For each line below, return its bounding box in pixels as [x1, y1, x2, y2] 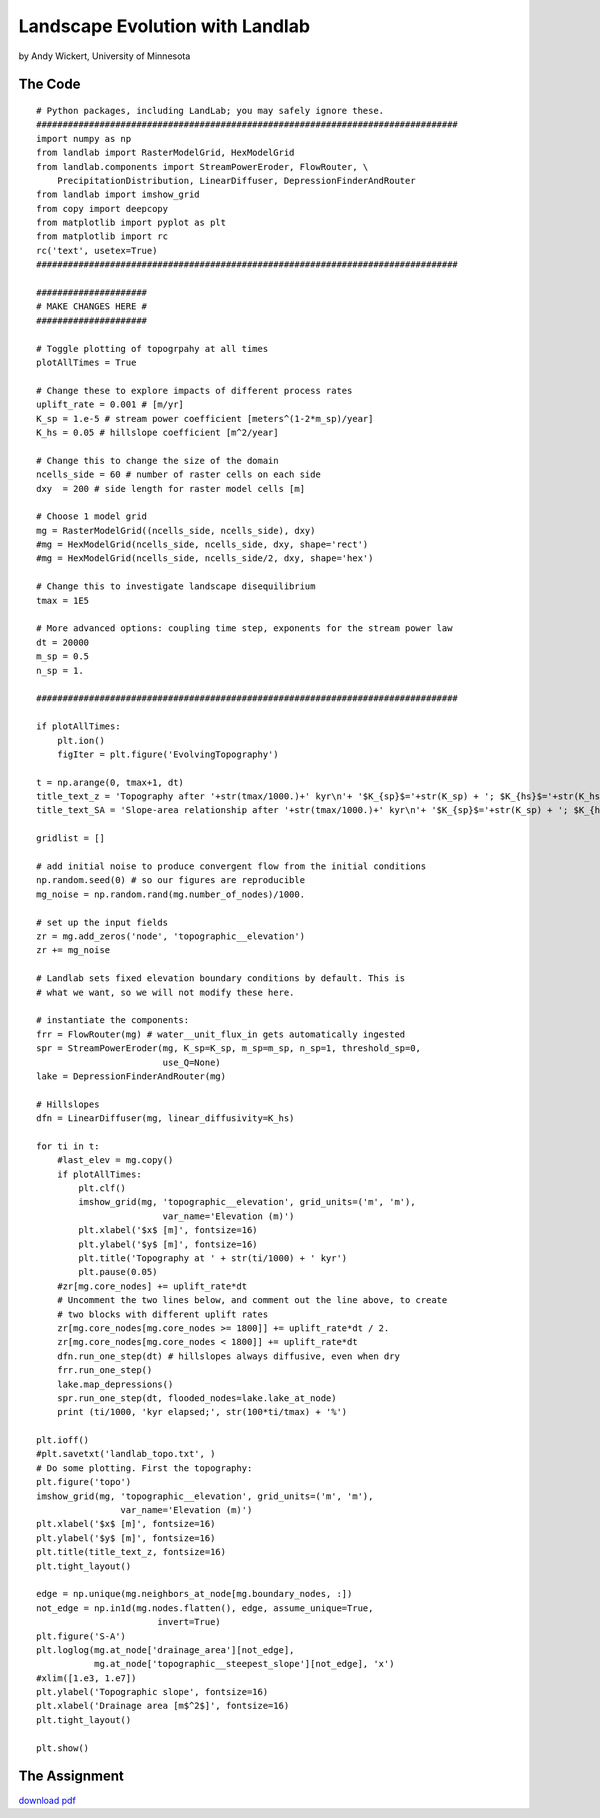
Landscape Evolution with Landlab [18, 15, 310, 37]
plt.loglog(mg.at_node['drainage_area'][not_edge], [36, 1644, 295, 1655]
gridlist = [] [36, 833, 105, 844]
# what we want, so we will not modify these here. [36, 986, 295, 998]
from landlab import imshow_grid [36, 189, 200, 200]
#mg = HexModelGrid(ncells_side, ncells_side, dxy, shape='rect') [36, 539, 369, 550]
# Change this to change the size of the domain [36, 455, 279, 466]
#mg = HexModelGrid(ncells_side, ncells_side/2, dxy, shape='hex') [36, 553, 374, 564]
